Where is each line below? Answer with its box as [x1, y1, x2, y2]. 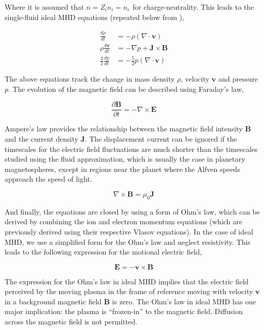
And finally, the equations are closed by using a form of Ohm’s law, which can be [5, 206, 260, 217]
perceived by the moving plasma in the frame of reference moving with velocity [5, 286, 253, 297]
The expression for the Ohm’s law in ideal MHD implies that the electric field [5, 276, 249, 286]
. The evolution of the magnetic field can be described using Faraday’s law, [8, 83, 244, 94]
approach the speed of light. [5, 173, 92, 184]
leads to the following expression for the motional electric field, [5, 246, 202, 257]
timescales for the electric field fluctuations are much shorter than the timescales [5, 143, 258, 154]
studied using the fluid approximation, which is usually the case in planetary [5, 153, 246, 164]
